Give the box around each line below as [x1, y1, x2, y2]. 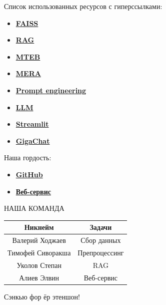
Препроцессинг [77, 247, 124, 257]
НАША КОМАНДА [4, 203, 64, 213]
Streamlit [15, 119, 49, 129]
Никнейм [24, 222, 54, 232]
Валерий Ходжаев [12, 235, 66, 245]
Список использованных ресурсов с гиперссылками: [4, 1, 162, 11]
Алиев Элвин [19, 272, 59, 282]
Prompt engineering [15, 85, 86, 95]
